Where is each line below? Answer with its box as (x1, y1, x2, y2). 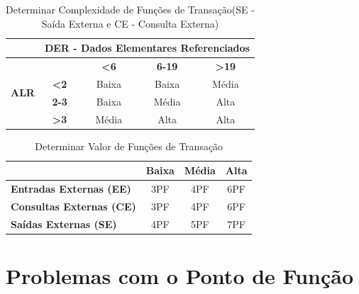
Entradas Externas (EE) (11, 181, 131, 196)
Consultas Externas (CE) (11, 198, 136, 213)
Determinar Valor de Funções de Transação (35, 138, 223, 153)
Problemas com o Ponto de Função (6, 261, 354, 290)
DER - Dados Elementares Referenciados (44, 40, 250, 55)
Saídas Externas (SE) (11, 216, 117, 231)
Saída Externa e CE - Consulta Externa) (41, 16, 219, 30)
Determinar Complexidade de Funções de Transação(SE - (6, 2, 255, 16)
